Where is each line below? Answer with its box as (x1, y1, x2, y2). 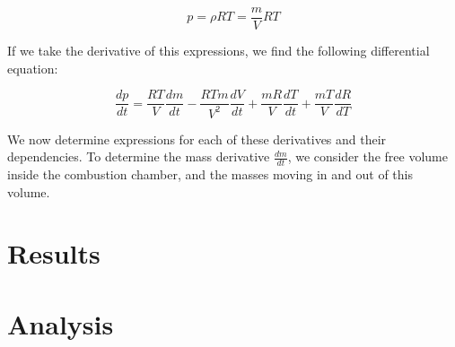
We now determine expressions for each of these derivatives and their (7, 129, 387, 148)
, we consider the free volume (287, 147, 448, 166)
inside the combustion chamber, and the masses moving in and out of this (7, 165, 413, 184)
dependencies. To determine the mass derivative (7, 147, 270, 166)
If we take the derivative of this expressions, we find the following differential (7, 41, 430, 60)
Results (7, 235, 101, 272)
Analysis (7, 305, 114, 342)
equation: (7, 58, 58, 77)
